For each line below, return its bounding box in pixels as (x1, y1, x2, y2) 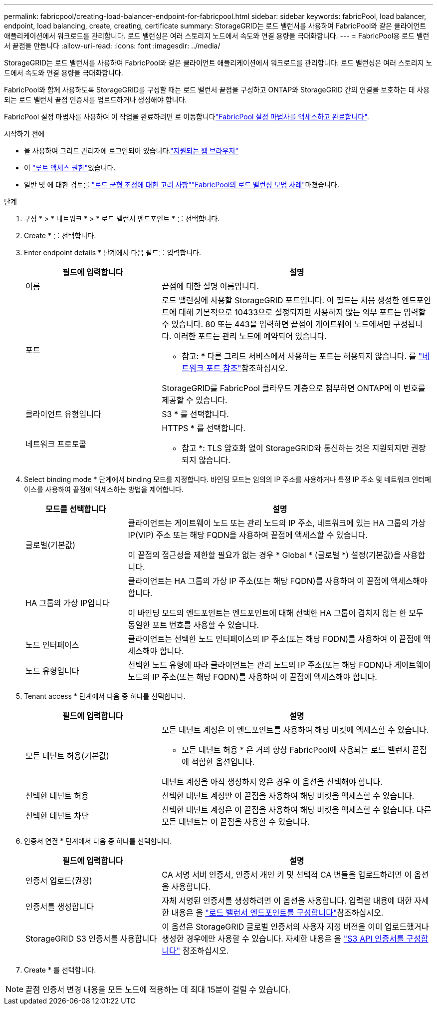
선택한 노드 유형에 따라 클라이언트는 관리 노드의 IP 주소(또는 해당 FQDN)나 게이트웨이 (128, 660, 431, 670)
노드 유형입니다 (25, 666, 79, 676)
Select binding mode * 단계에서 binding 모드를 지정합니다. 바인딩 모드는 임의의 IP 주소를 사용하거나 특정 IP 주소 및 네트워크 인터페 (24, 475, 432, 484)
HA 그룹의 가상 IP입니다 (25, 598, 110, 608)
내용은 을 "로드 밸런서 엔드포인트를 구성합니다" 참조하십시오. (171, 908, 384, 918)
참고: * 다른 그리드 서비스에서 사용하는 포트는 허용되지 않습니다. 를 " (182, 351, 423, 361)
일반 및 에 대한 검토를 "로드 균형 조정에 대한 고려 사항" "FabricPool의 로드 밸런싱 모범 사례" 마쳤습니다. (24, 180, 340, 189)
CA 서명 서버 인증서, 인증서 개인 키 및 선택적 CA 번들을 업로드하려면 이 (162, 870, 412, 880)
